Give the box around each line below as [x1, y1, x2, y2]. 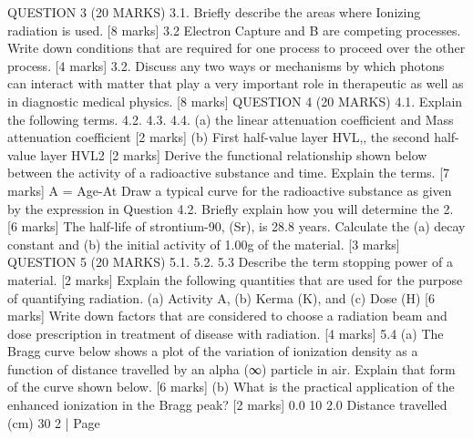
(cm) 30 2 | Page [7, 413, 100, 432]
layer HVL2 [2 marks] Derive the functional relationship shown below [40, 145, 427, 164]
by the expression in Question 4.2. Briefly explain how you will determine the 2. [7, 199, 454, 218]
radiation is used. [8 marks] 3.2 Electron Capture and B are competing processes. [7, 20, 461, 39]
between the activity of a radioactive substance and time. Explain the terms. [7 [7, 163, 450, 182]
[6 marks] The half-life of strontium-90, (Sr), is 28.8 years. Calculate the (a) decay [7, 217, 466, 236]
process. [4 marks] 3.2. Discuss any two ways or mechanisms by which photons [7, 56, 445, 75]
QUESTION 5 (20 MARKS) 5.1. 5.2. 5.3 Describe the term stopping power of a [7, 252, 453, 271]
